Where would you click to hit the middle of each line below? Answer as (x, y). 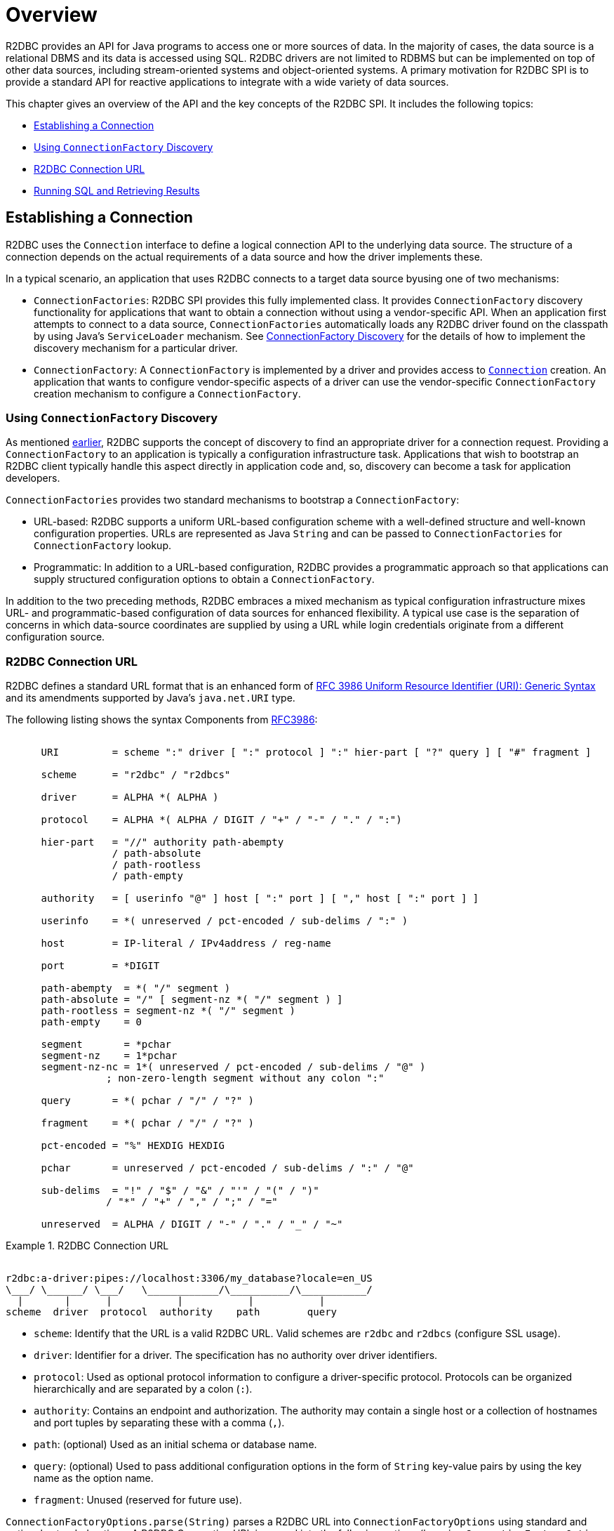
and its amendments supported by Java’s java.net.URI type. (151, 698)
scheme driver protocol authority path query (172, 1312)
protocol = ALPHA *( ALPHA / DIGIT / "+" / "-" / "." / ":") (221, 820)
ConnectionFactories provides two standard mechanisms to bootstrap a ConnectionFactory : (233, 500)
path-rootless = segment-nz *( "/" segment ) (168, 1011)
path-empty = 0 (91, 1022)
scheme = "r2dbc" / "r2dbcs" (136, 775)
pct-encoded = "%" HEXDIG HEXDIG (133, 1146)
